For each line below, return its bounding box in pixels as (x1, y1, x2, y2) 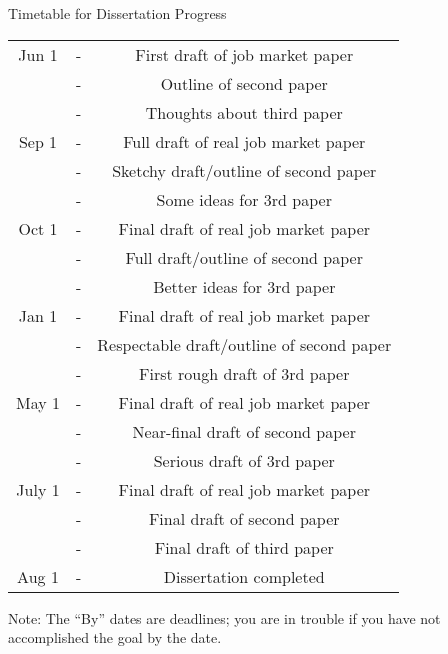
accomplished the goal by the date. (8, 627, 222, 648)
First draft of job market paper (135, 42, 354, 66)
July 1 (16, 477, 60, 501)
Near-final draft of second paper (132, 419, 356, 443)
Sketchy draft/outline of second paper (112, 158, 377, 182)
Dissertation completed (163, 564, 325, 588)
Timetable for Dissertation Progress (8, 3, 227, 23)
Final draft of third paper (154, 535, 334, 559)
